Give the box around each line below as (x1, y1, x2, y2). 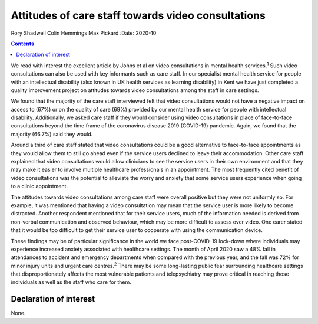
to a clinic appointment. (11, 183, 68, 190)
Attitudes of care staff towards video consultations (11, 9, 266, 22)
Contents (11, 40, 35, 47)
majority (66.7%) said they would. (11, 130, 93, 138)
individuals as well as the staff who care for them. (11, 279, 132, 286)
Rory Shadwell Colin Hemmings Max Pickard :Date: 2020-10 (11, 30, 157, 37)
